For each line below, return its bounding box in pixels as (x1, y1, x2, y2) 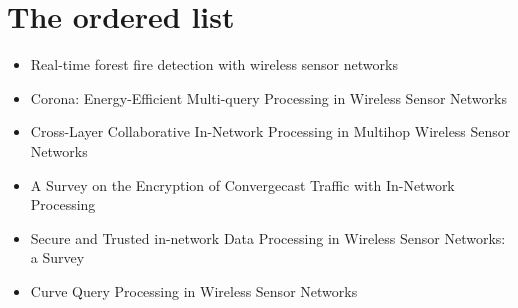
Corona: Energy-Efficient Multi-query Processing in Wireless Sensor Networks (30, 87, 507, 108)
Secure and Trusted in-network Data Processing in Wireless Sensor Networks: (30, 227, 506, 248)
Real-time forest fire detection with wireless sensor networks (30, 54, 398, 75)
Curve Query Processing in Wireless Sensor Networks (30, 280, 358, 301)
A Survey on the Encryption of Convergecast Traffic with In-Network (30, 174, 455, 195)
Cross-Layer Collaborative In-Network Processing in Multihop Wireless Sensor (30, 121, 511, 142)
